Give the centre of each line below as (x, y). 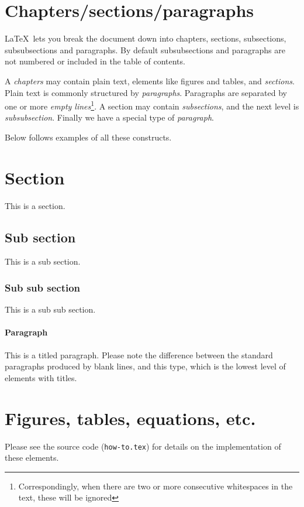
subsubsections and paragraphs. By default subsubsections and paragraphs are (145, 49)
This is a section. (35, 205)
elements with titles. (41, 377)
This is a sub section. (43, 261)
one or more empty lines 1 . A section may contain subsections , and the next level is (152, 105)
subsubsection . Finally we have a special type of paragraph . (109, 117)
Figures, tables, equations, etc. (130, 418)
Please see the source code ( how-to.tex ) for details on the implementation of (143, 446)
